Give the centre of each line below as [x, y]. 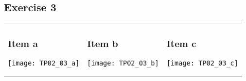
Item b [103, 44]
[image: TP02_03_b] [123, 63]
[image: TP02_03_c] [202, 63]
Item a [23, 44]
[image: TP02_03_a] [44, 63]
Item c [181, 44]
